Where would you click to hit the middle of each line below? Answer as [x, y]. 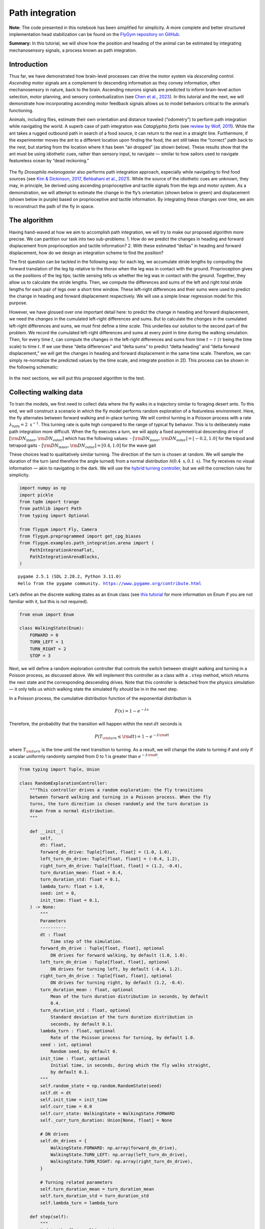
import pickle [36, 495]
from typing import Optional [54, 515]
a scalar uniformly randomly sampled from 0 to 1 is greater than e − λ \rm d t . [84, 756]
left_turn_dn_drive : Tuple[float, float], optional [105, 962]
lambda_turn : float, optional [78, 1031]
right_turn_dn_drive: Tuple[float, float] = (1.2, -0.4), [111, 866]
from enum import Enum [47, 614]
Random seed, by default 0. [84, 1052]
